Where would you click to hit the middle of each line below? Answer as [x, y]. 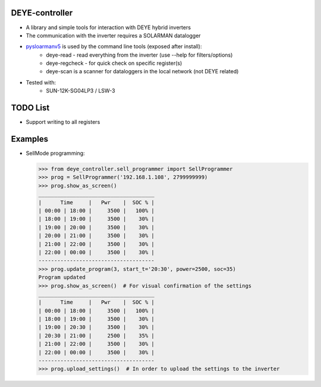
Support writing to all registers [63, 122]
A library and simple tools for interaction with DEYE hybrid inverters [108, 27]
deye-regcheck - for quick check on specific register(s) [114, 63]
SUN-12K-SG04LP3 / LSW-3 [81, 91]
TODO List [30, 108]
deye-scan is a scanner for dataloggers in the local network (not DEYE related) [142, 71]
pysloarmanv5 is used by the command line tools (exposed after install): [114, 46]
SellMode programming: [56, 153]
